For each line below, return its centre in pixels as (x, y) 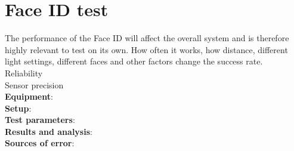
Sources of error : (40, 143)
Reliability (24, 73)
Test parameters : (40, 120)
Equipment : (29, 96)
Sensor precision (34, 84)
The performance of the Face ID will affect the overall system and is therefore (147, 38)
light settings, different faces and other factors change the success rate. (134, 61)
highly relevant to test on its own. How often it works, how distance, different (146, 49)
